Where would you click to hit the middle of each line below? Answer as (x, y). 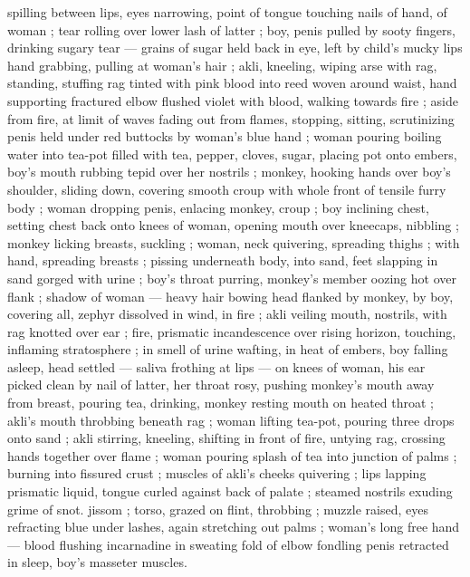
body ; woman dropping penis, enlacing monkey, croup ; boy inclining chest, (218, 207)
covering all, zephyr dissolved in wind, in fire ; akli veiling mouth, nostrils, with (227, 314)
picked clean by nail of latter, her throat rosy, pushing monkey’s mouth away (221, 385)
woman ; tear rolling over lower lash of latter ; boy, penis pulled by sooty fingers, (231, 29)
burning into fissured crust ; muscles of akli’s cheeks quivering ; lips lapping (217, 473)
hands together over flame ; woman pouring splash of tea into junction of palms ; (232, 455)
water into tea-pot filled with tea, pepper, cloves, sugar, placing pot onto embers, (232, 154)
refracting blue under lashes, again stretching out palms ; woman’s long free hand (234, 527)
